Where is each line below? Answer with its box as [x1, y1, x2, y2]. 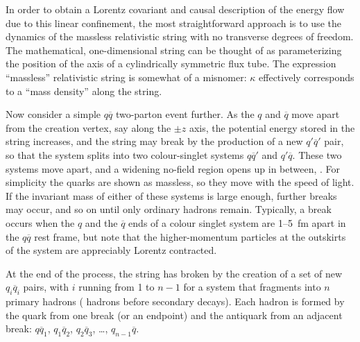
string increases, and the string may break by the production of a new [6, 134, 303, 148]
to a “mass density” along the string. [6, 83, 162, 98]
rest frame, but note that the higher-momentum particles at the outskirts [34, 229, 346, 243]
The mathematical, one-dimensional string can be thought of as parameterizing [6, 42, 342, 57]
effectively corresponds [259, 69, 354, 84]
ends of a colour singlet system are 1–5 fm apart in [128, 215, 346, 230]
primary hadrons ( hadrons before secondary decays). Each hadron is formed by [6, 294, 345, 309]
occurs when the [6, 215, 75, 230]
